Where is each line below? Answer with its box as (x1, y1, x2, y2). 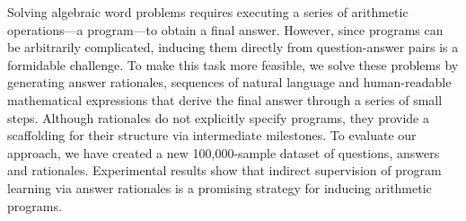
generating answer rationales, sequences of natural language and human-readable (7, 73, 452, 92)
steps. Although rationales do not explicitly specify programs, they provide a (7, 108, 429, 127)
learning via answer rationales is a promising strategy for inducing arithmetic (7, 178, 432, 197)
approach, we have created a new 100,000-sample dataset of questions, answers (7, 143, 440, 162)
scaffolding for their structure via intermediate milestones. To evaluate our (7, 126, 417, 145)
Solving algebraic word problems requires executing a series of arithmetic (7, 3, 409, 21)
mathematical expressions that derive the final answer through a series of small (7, 90, 443, 109)
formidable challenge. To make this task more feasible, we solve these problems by (7, 55, 459, 74)
